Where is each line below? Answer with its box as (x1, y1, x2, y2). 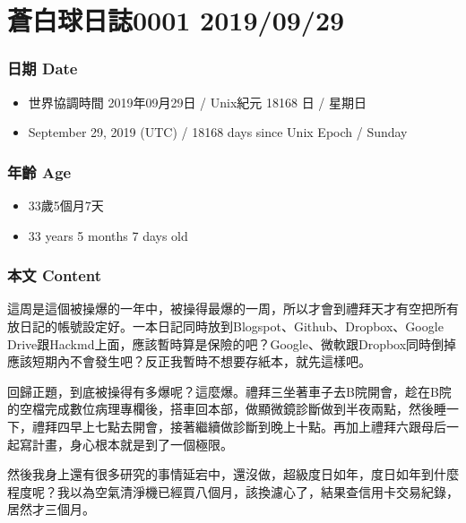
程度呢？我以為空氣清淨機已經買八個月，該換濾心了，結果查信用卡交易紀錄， (7, 482, 459, 501)
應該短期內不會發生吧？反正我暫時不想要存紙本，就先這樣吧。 (7, 352, 371, 371)
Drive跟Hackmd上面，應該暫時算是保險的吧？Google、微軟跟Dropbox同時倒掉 (7, 334, 457, 353)
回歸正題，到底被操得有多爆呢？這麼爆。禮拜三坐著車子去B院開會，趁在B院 (7, 382, 452, 400)
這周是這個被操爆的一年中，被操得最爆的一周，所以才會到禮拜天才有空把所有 (7, 299, 459, 318)
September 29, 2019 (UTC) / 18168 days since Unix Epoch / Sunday (28, 123, 408, 141)
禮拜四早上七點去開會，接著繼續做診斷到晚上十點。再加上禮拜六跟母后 (31, 416, 446, 435)
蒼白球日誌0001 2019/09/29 (7, 2, 345, 39)
